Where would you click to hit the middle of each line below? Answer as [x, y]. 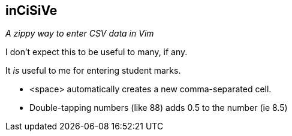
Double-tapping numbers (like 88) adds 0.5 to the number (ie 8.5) [159, 108]
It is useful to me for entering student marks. [93, 71]
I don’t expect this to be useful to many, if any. [97, 52]
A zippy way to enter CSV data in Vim [80, 34]
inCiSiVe [31, 10]
